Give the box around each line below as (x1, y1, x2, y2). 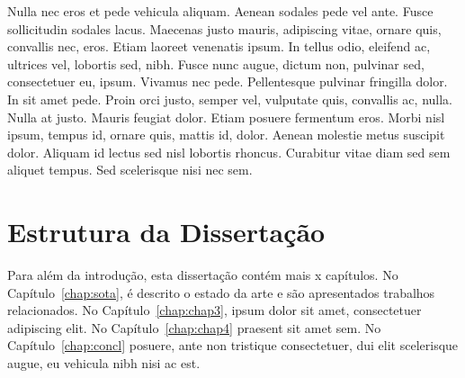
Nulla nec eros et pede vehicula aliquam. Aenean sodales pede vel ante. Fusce (7, 2, 434, 20)
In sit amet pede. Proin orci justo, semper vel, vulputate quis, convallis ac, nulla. (7, 89, 452, 108)
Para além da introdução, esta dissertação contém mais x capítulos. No (7, 265, 398, 284)
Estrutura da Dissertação (7, 213, 326, 250)
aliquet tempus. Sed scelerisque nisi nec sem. (7, 160, 253, 179)
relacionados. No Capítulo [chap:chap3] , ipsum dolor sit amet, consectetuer (7, 301, 422, 319)
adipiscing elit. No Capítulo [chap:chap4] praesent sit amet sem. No (7, 318, 381, 337)
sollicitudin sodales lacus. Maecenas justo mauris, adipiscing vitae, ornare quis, (7, 19, 442, 38)
